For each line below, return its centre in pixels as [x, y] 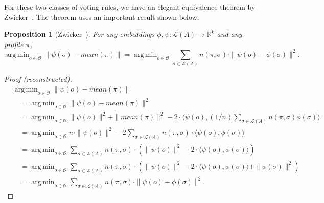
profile [14, 44]
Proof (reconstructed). [38, 79]
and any [229, 34]
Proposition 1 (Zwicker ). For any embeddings [79, 34]
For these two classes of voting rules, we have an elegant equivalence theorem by [130, 7]
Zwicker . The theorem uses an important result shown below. [102, 17]
